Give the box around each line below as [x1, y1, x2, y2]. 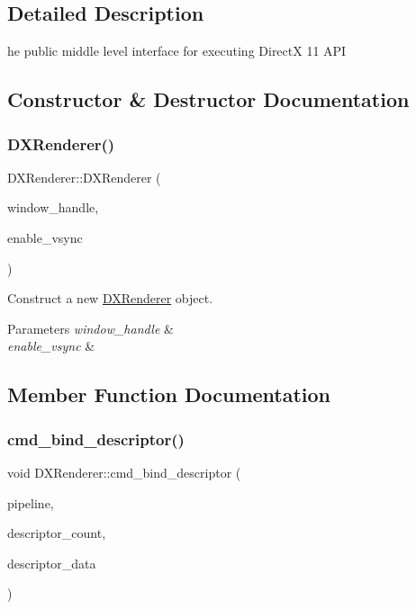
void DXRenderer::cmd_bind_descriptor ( [7, 462, 241, 481]
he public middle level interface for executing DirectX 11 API [7, 41, 347, 60]
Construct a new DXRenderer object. [7, 289, 213, 308]
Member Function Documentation [7, 381, 331, 408]
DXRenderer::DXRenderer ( [7, 167, 161, 186]
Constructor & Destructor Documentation [7, 85, 410, 113]
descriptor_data [7, 553, 96, 572]
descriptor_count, [7, 524, 106, 542]
